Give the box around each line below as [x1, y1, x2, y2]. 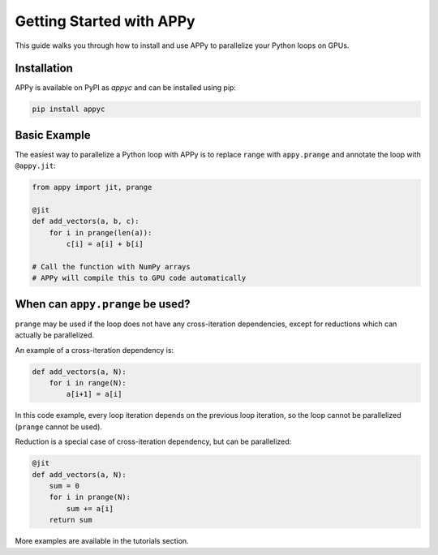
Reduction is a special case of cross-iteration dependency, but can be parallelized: [15, 437, 292, 446]
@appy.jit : [15, 161, 56, 170]
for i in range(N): [49, 378, 127, 388]
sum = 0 [49, 481, 80, 491]
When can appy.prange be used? [15, 297, 191, 311]
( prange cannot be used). [15, 422, 103, 432]
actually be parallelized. [15, 330, 95, 340]
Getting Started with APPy [15, 12, 195, 30]
